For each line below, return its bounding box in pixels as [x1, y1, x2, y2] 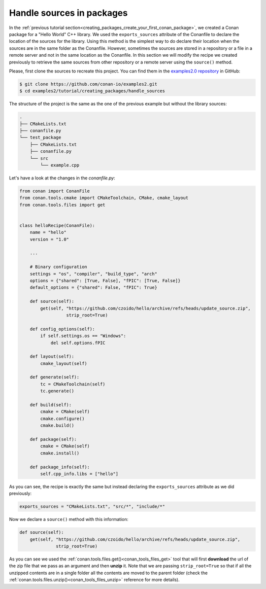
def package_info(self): [30, 464, 90, 470]
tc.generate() [40, 388, 74, 394]
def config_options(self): [30, 326, 96, 332]
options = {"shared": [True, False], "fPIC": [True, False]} [30, 278, 181, 283]
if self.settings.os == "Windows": [40, 333, 127, 339]
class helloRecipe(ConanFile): [19, 222, 96, 228]
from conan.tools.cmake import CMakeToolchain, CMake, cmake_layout [19, 195, 189, 201]
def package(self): [30, 437, 77, 442]
